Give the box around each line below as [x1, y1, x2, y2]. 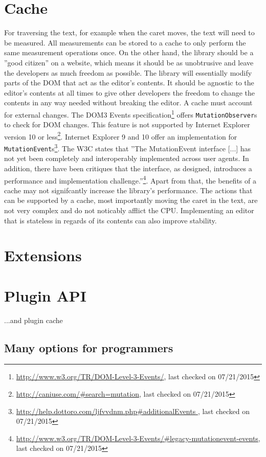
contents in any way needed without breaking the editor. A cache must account [4, 97, 253, 108]
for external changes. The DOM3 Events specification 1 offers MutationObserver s [4, 107, 257, 120]
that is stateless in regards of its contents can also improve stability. [4, 215, 217, 225]
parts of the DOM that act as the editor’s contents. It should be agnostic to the [4, 77, 254, 88]
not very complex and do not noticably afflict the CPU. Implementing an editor [4, 204, 254, 215]
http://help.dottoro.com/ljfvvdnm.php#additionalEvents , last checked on [16, 405, 250, 416]
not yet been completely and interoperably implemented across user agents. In [4, 153, 249, 164]
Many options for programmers [4, 339, 173, 355]
